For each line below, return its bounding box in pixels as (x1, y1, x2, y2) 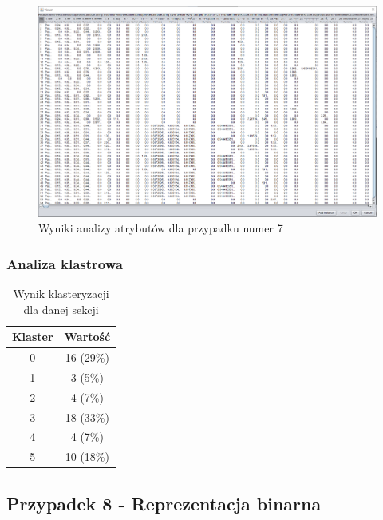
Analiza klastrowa (6, 253, 123, 273)
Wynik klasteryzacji (13, 285, 109, 301)
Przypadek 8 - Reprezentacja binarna (6, 490, 322, 515)
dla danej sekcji (23, 300, 99, 317)
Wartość (64, 328, 111, 345)
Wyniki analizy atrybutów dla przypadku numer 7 (38, 220, 283, 236)
